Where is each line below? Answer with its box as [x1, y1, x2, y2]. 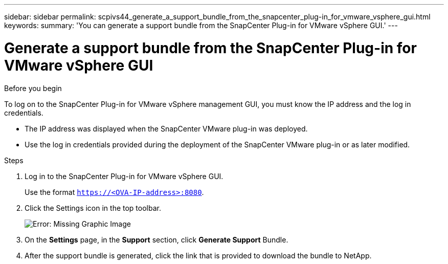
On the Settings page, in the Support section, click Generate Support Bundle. [25, 235, 288, 244]
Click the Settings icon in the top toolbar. [25, 203, 161, 212]
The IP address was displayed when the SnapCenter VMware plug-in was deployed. [25, 124, 308, 133]
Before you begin [4, 83, 62, 93]
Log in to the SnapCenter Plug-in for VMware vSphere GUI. [25, 171, 223, 181]
